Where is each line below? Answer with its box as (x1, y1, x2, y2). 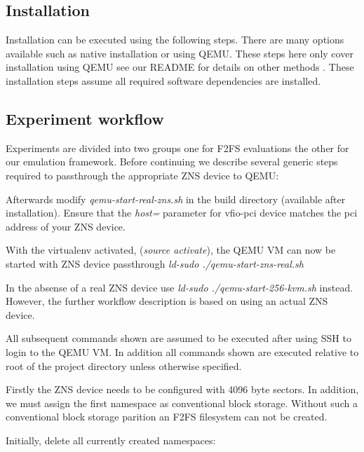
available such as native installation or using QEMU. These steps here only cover (6, 46, 353, 60)
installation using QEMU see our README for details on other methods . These (6, 60, 354, 74)
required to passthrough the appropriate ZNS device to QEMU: (6, 167, 279, 182)
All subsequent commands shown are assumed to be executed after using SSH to (6, 331, 351, 345)
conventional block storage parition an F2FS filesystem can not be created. (6, 409, 328, 424)
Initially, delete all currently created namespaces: (6, 432, 216, 447)
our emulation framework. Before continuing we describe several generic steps (6, 154, 338, 169)
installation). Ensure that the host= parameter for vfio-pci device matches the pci (6, 205, 358, 220)
